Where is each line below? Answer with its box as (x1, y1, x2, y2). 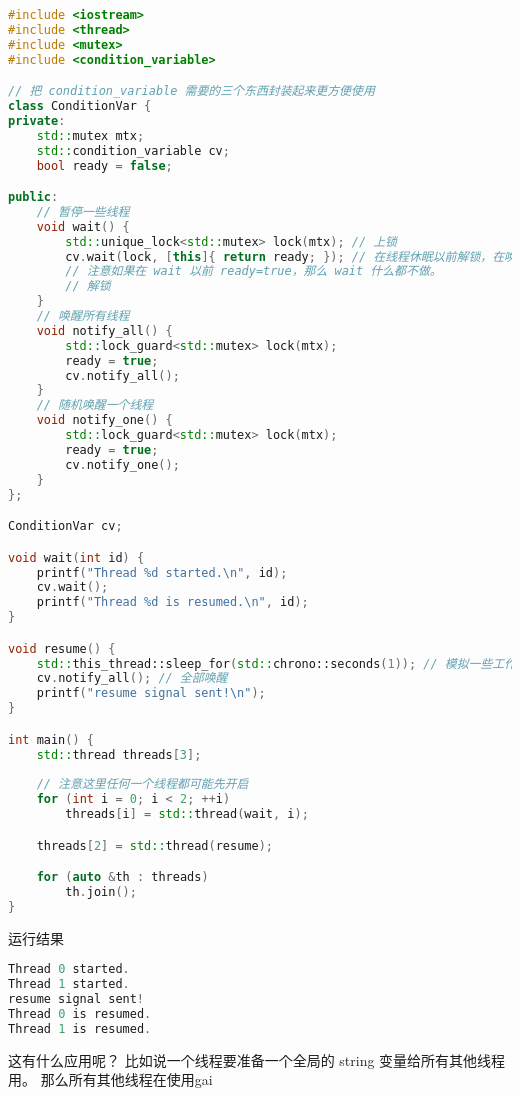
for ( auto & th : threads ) (36, 870, 209, 885)
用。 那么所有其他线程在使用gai (8, 1069, 213, 1090)
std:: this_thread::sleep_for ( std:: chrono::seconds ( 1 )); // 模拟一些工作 (36, 656, 517, 671)
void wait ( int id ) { (8, 550, 145, 565)
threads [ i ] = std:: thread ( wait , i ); (65, 807, 309, 822)
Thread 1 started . (8, 977, 130, 992)
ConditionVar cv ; (8, 519, 123, 534)
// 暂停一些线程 (36, 204, 130, 219)
